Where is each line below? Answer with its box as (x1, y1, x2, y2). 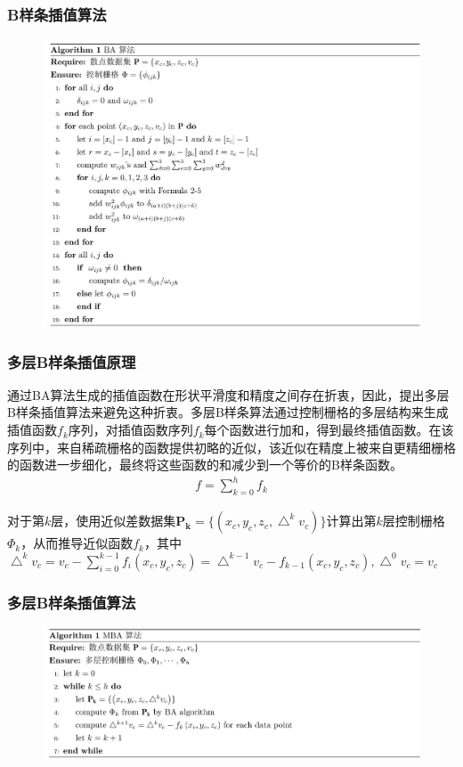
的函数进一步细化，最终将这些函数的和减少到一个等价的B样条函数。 (7, 455, 402, 474)
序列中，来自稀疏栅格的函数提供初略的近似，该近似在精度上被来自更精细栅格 (7, 437, 456, 456)
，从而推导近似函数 (20, 534, 134, 552)
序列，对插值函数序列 (68, 420, 193, 439)
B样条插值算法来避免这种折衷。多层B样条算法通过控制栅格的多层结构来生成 (7, 403, 449, 421)
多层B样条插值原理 (7, 350, 136, 372)
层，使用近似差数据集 (51, 511, 176, 530)
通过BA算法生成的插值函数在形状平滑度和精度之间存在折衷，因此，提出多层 (7, 385, 450, 404)
